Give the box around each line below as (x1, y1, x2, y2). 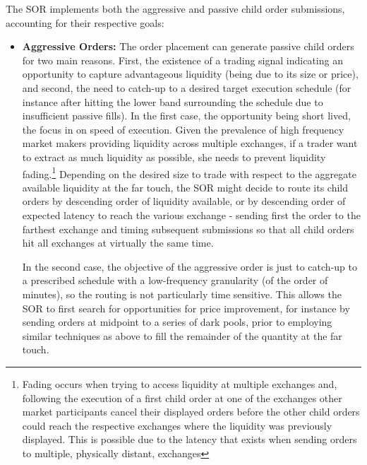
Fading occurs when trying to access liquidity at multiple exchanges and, (22, 376, 337, 391)
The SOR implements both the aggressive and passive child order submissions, (6, 1, 345, 16)
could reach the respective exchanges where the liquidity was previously (22, 418, 332, 432)
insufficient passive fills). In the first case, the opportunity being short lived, (22, 108, 351, 123)
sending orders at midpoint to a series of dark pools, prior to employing (22, 314, 332, 329)
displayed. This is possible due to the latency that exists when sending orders (22, 432, 357, 447)
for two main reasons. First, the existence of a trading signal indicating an (22, 52, 343, 67)
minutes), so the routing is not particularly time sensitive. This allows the (22, 286, 342, 301)
